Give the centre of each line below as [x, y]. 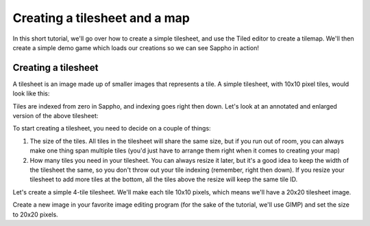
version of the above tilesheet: [56, 116]
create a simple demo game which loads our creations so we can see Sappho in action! [136, 47]
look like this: [31, 93]
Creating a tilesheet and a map [101, 18]
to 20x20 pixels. [35, 214]
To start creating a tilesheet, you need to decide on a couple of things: [112, 128]
